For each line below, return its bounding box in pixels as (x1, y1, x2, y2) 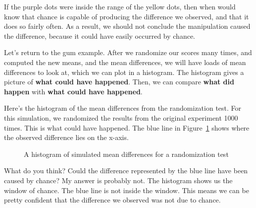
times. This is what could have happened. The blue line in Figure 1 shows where (4, 122, 250, 133)
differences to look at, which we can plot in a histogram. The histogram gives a (4, 67, 244, 77)
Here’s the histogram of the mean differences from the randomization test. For (4, 103, 242, 113)
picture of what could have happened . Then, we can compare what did (4, 76, 234, 87)
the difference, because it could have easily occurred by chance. (4, 30, 196, 41)
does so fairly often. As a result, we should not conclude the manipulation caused (4, 21, 251, 31)
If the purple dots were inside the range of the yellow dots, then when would (4, 1, 236, 11)
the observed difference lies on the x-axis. (4, 132, 129, 142)
